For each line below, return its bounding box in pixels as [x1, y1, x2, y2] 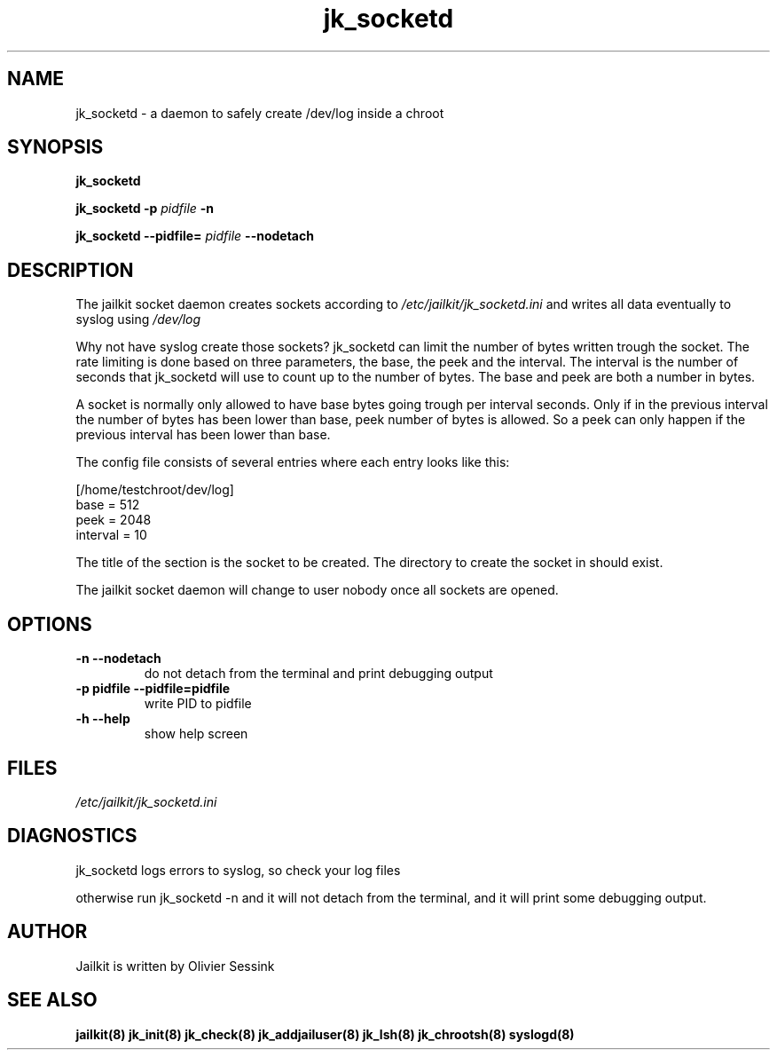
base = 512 [75, 497, 140, 513]
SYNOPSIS [7, 136, 104, 159]
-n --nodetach [75, 651, 161, 667]
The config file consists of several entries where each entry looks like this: [75, 454, 510, 470]
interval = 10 [75, 527, 147, 543]
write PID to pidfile [144, 696, 252, 712]
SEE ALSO [7, 989, 98, 1012]
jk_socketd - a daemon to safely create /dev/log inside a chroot [75, 105, 444, 121]
